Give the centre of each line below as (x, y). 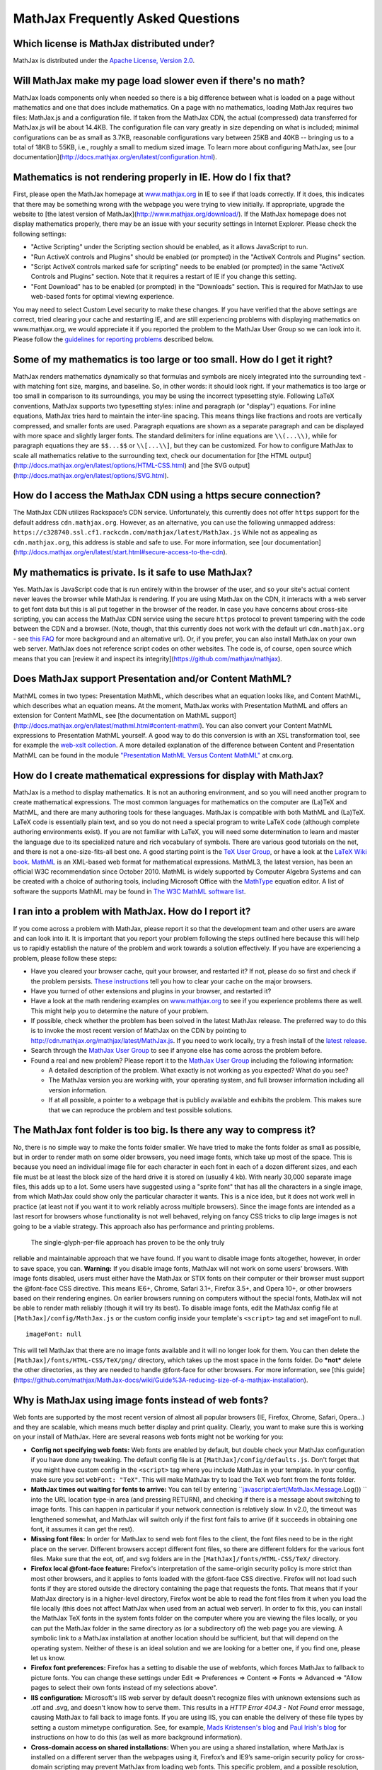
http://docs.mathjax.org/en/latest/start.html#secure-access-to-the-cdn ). (121, 552)
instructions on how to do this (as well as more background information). (137, 1737)
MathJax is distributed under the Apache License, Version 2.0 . (104, 61)
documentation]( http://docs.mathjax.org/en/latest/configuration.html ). (115, 157)
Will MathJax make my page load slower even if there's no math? (159, 80)
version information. (78, 1090)
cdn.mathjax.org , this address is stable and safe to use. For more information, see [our (143, 542)
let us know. (48, 1658)
